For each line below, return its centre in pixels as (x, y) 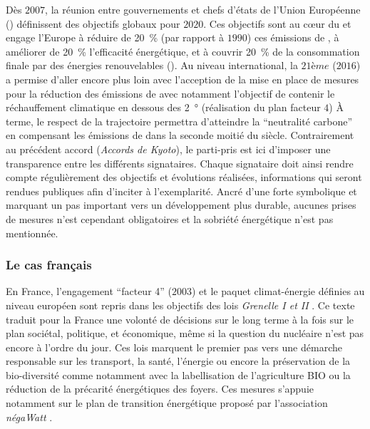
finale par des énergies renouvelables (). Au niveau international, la (152, 65)
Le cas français (49, 265)
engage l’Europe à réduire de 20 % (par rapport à (115, 37)
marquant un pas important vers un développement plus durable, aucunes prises (181, 205)
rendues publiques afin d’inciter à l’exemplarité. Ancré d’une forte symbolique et (181, 191)
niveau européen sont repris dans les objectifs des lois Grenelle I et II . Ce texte (180, 305)
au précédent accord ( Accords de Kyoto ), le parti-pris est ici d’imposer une (168, 149)
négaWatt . (29, 417)
